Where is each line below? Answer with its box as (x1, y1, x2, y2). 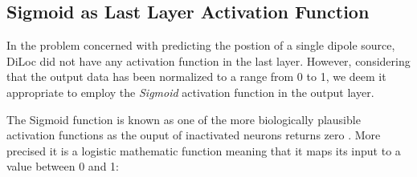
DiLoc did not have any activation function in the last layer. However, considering (6, 52, 411, 69)
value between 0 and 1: (6, 158, 119, 175)
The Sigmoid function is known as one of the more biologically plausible (6, 111, 361, 127)
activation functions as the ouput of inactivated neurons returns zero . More (6, 127, 381, 143)
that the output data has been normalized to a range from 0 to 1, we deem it (6, 68, 386, 85)
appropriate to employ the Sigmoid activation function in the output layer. (6, 83, 374, 100)
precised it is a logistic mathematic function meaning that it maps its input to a (6, 142, 401, 159)
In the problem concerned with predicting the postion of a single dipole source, (6, 37, 395, 54)
